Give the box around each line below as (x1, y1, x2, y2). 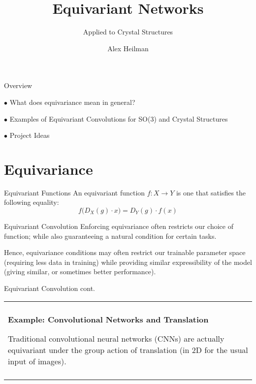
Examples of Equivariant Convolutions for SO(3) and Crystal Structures (9, 113, 228, 124)
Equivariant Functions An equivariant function (4, 187, 145, 197)
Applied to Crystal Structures (83, 27, 173, 37)
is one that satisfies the (176, 187, 246, 197)
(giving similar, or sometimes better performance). (4, 266, 156, 277)
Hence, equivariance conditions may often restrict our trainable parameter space (4, 247, 246, 257)
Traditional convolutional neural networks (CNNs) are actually (8, 332, 224, 344)
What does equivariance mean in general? (9, 96, 135, 107)
